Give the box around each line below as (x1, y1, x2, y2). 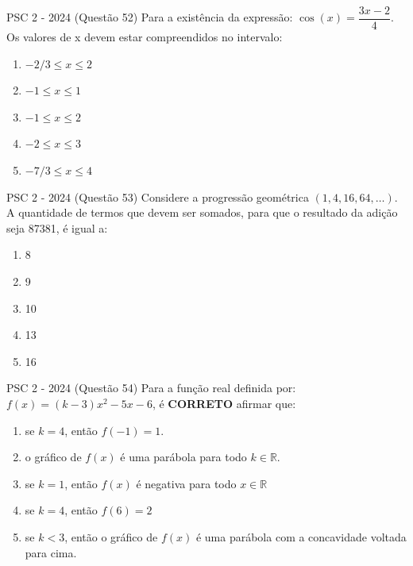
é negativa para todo (136, 475, 237, 491)
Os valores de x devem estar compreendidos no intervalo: (6, 29, 283, 45)
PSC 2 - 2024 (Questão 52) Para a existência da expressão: (6, 9, 293, 25)
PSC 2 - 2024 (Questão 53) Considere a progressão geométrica (6, 188, 309, 205)
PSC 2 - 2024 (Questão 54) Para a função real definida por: (6, 379, 296, 396)
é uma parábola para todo (120, 449, 247, 465)
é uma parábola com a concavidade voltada (195, 528, 407, 545)
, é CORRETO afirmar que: (152, 395, 296, 411)
